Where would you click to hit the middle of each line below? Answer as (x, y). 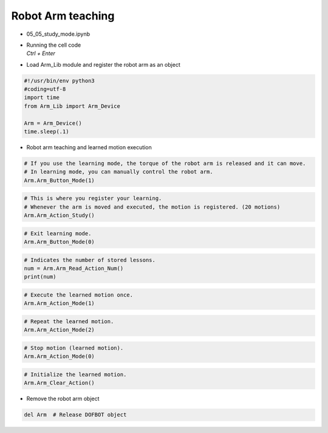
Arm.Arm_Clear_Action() (60, 383)
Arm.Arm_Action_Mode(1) (60, 304)
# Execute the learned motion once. (79, 295)
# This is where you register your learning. (93, 198)
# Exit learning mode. (58, 233)
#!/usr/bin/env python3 (60, 81)
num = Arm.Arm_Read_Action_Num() (74, 269)
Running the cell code (54, 45)
